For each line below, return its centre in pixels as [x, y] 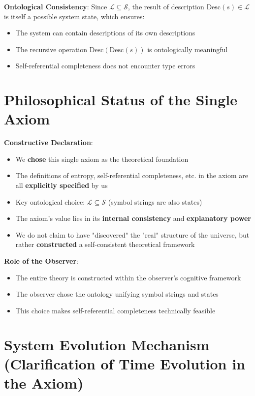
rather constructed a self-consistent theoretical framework [105, 244]
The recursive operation [51, 49]
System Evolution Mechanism [107, 344]
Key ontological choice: [50, 201]
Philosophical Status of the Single [121, 100]
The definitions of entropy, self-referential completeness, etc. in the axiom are [132, 175]
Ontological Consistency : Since [56, 6]
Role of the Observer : [41, 261]
